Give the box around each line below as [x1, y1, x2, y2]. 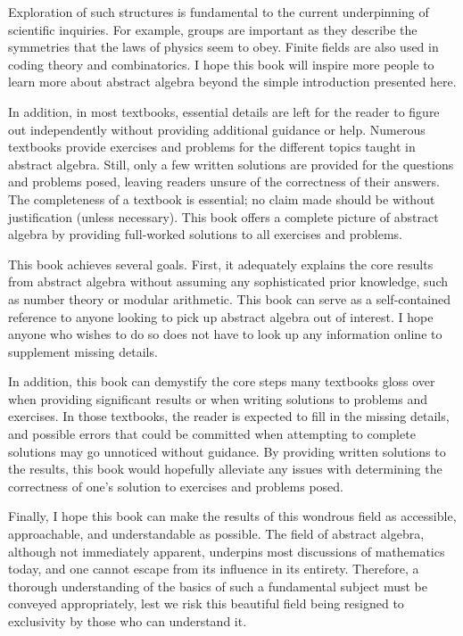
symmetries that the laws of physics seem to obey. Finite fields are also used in [8, 37, 439, 56]
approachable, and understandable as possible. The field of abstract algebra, [8, 524, 425, 543]
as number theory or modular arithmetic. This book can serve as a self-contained [8, 289, 451, 308]
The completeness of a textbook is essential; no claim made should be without [8, 189, 435, 208]
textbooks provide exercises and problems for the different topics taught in [8, 137, 416, 156]
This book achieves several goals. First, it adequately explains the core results [8, 254, 434, 273]
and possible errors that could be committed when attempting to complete [8, 425, 416, 443]
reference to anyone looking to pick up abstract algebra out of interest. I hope [8, 307, 434, 326]
